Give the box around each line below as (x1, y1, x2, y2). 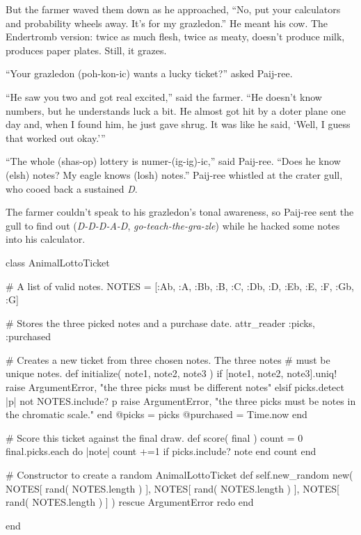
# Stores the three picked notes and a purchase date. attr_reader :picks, (6, 315, 316, 330)
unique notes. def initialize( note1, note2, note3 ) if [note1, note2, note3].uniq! (6, 366, 337, 381)
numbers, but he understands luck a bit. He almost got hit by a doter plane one (6, 103, 346, 118)
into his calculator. (6, 232, 86, 246)
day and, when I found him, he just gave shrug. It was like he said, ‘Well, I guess (6, 117, 351, 131)
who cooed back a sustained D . (6, 181, 138, 195)
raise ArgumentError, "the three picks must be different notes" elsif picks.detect (6, 380, 344, 394)
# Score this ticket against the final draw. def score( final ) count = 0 (6, 430, 303, 445)
